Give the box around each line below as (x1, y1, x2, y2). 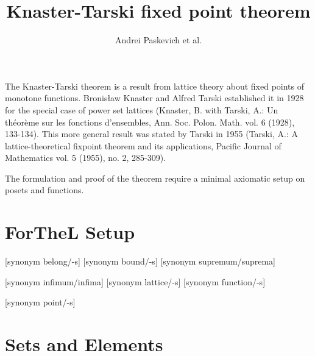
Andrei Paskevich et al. (115, 34, 202, 46)
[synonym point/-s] (5, 296, 76, 308)
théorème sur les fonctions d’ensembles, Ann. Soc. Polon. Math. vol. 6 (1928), (5, 115, 295, 128)
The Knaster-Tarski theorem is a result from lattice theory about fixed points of (5, 79, 305, 92)
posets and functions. (5, 183, 84, 196)
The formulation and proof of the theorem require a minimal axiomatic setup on (5, 171, 305, 184)
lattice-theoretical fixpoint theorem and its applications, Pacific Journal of (5, 139, 281, 152)
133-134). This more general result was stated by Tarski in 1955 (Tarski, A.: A (5, 127, 298, 140)
